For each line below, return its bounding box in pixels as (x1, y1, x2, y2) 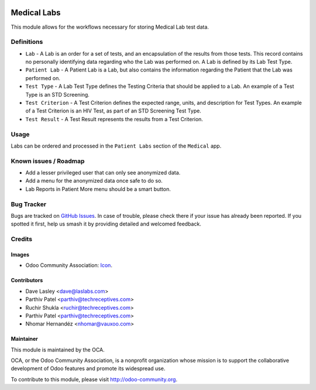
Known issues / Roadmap (11, 157, 85, 165)
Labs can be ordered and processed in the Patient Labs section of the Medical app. (11, 142, 222, 149)
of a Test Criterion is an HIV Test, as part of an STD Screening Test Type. (25, 107, 201, 114)
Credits (11, 235, 32, 243)
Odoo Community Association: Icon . (25, 262, 112, 269)
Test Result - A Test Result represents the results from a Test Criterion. (25, 115, 203, 122)
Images (11, 251, 29, 258)
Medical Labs (11, 8, 61, 18)
